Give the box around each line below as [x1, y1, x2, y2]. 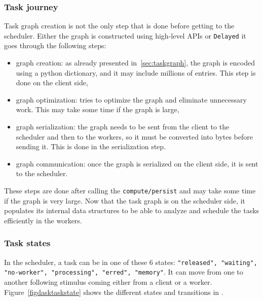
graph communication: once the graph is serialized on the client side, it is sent [16, 158, 258, 169]
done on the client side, [16, 77, 88, 88]
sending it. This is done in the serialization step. [16, 141, 166, 152]
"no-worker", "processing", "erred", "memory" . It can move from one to [4, 266, 243, 277]
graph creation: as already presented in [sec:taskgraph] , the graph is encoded [16, 57, 255, 68]
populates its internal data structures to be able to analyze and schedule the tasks [4, 205, 259, 216]
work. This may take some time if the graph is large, [16, 104, 179, 115]
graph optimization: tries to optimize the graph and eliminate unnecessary [16, 94, 247, 105]
